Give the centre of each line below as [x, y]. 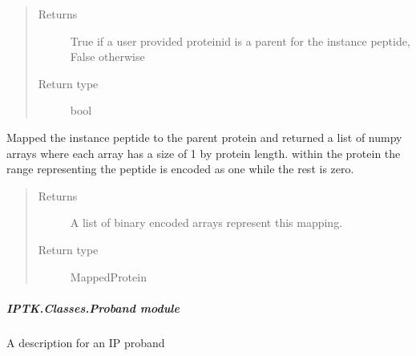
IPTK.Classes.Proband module [93, 307]
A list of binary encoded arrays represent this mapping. [206, 222]
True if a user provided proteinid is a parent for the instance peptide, [240, 40]
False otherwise [107, 57]
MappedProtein [108, 276]
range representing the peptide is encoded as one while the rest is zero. [180, 169]
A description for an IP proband [86, 342]
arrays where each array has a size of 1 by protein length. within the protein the [204, 153]
